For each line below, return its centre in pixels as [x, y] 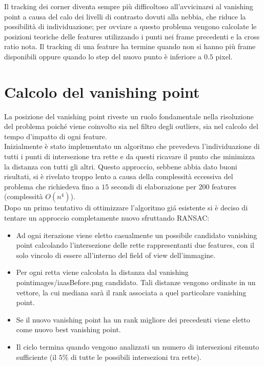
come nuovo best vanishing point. [68, 329]
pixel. [224, 56]
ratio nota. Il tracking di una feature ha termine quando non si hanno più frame [130, 46]
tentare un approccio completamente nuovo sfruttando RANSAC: [107, 218]
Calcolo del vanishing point [102, 91]
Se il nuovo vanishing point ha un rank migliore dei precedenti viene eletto [133, 319]
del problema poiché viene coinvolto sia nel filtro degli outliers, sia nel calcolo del [131, 126]
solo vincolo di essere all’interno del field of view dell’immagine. [116, 255]
